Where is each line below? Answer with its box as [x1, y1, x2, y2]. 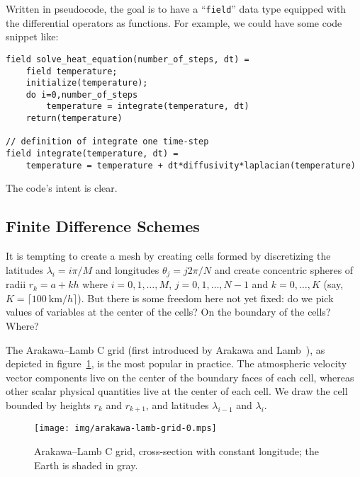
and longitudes [95, 262, 159, 277]
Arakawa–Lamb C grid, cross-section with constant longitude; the [34, 444, 319, 459]
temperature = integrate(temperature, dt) [46, 101, 249, 112]
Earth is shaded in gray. [34, 457, 138, 472]
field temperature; [26, 66, 118, 76]
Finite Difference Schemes [6, 215, 200, 237]
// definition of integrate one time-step [6, 137, 209, 147]
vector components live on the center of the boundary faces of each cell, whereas [6, 369, 354, 384]
